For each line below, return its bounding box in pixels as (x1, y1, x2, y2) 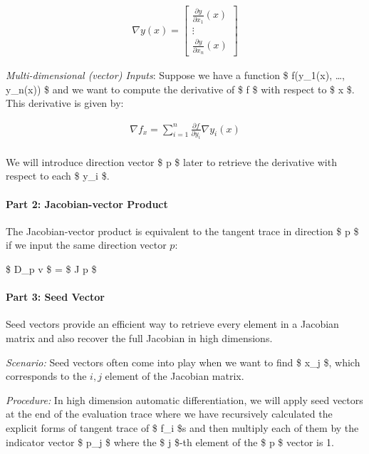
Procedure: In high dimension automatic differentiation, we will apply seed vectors (6, 392, 363, 407)
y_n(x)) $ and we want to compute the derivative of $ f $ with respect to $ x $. (6, 81, 355, 96)
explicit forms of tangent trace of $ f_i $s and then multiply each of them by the (6, 420, 359, 435)
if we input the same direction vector (6, 237, 167, 252)
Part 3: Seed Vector (6, 289, 105, 304)
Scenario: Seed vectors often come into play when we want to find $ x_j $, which (6, 354, 360, 369)
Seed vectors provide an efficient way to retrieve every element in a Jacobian (6, 316, 339, 331)
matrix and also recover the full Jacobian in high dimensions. (6, 330, 273, 345)
